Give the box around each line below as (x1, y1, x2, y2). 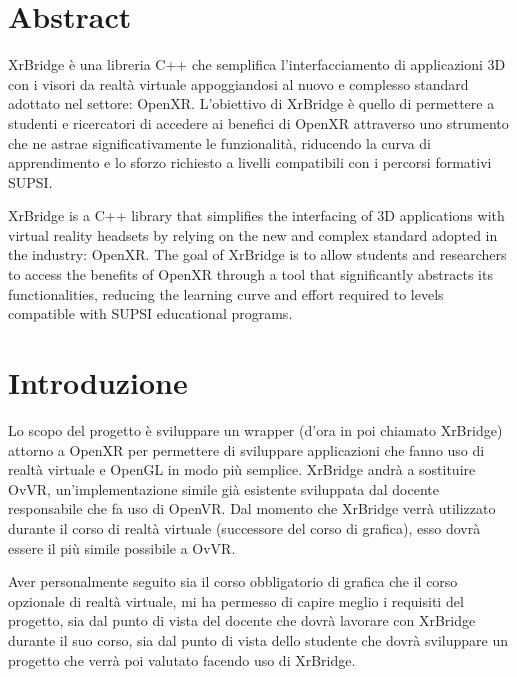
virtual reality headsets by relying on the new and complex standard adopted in (8, 224, 498, 245)
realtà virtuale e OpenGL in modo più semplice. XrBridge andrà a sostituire (8, 459, 476, 480)
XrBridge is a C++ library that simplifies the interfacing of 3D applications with (8, 205, 505, 226)
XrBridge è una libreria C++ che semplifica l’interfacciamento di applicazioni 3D (8, 54, 506, 75)
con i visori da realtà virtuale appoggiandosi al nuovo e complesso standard (8, 73, 469, 94)
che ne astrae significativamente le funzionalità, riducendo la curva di (8, 132, 431, 153)
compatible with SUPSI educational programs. (8, 303, 293, 324)
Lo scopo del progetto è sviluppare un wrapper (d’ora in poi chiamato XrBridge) (8, 419, 503, 440)
